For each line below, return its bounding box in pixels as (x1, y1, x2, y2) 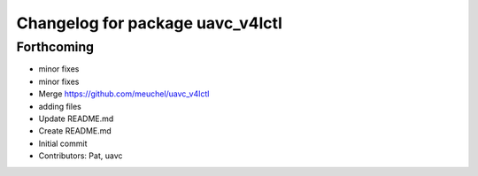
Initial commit (38, 138, 88, 149)
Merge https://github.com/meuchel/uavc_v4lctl (38, 88, 210, 99)
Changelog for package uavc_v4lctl (16, 13, 282, 33)
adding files (38, 101, 81, 111)
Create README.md (38, 126, 112, 136)
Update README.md (38, 113, 114, 124)
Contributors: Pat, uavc (38, 150, 123, 161)
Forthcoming (16, 39, 95, 55)
